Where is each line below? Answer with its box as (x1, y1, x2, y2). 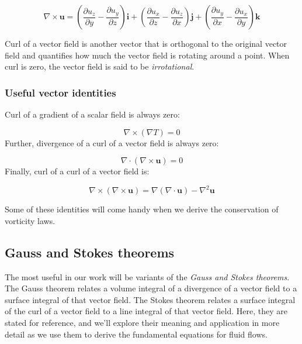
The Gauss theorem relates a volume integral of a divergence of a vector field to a (5, 282, 297, 294)
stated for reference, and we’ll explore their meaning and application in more (5, 317, 280, 329)
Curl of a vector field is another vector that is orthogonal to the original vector (5, 37, 287, 49)
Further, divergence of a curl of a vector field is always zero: (5, 136, 219, 149)
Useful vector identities (5, 85, 116, 99)
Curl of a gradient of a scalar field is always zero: (5, 108, 180, 120)
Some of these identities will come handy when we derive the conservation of (5, 203, 279, 215)
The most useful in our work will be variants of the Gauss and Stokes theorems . (5, 270, 290, 283)
